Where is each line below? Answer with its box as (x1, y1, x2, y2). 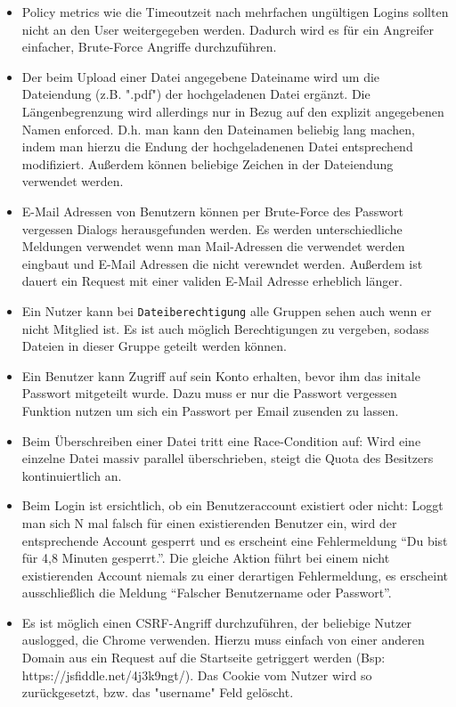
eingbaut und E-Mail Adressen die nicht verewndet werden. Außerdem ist (21, 254, 423, 272)
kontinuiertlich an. (21, 466, 122, 484)
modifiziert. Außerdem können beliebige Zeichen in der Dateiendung (21, 154, 394, 173)
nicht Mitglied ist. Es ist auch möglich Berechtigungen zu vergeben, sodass (21, 319, 429, 337)
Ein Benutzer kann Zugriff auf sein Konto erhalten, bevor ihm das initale (21, 366, 420, 385)
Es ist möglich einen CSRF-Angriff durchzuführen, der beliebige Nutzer (21, 613, 412, 631)
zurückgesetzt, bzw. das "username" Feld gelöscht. (21, 683, 294, 702)
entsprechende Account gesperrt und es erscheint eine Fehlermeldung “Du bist (21, 531, 448, 549)
